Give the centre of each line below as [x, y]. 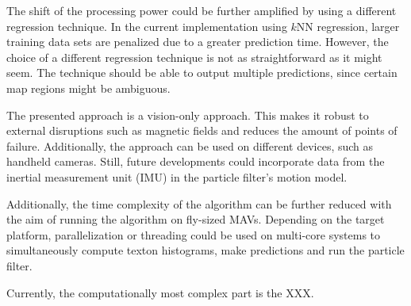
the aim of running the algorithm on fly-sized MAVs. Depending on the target [196, 219]
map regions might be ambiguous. [88, 88]
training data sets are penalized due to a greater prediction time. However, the [198, 42]
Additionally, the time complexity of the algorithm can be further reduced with [199, 203]
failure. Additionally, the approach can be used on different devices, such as [190, 145]
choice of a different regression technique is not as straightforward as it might [194, 57]
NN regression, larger [348, 26]
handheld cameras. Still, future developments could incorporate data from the [196, 161]
